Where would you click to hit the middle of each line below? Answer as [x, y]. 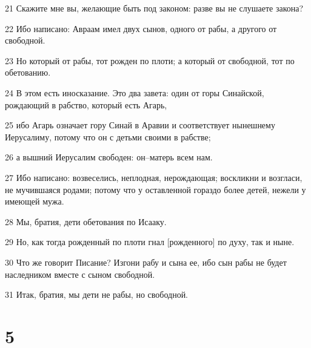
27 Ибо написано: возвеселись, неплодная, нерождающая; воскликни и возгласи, [154, 177]
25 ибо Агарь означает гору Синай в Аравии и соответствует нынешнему [140, 125]
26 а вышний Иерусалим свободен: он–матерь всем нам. [109, 157]
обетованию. [28, 72]
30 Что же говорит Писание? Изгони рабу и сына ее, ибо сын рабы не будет [146, 262]
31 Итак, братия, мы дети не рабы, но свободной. [97, 294]
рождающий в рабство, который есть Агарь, [86, 104]
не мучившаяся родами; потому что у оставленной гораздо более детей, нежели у [155, 189]
